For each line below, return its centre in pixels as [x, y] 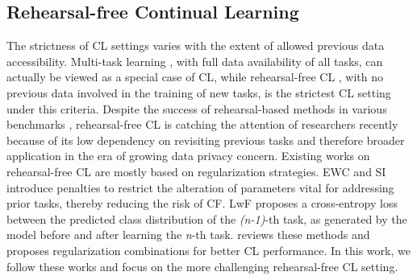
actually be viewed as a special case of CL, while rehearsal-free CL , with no [195, 77]
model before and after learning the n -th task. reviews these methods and [188, 235]
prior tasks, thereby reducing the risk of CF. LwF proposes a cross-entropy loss [202, 203]
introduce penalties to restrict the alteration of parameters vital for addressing [200, 187]
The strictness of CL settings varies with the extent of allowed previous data [196, 45]
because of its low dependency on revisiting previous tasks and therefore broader [206, 140]
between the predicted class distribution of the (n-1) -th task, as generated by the [207, 218]
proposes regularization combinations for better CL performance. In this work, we [208, 250]
